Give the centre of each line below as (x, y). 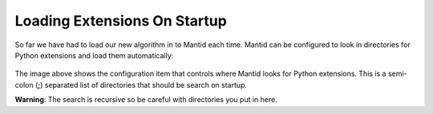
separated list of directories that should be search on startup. (146, 85)
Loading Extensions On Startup (121, 21)
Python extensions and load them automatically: (94, 55)
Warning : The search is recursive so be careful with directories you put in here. (146, 100)
